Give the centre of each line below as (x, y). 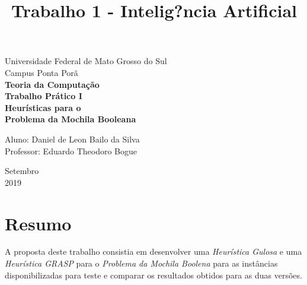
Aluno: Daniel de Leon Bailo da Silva (72, 139)
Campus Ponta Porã (41, 72)
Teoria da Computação (52, 84)
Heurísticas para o (43, 107)
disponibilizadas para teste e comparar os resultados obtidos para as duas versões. (153, 275)
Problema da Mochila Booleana (71, 119)
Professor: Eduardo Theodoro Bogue (71, 151)
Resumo (38, 223)
